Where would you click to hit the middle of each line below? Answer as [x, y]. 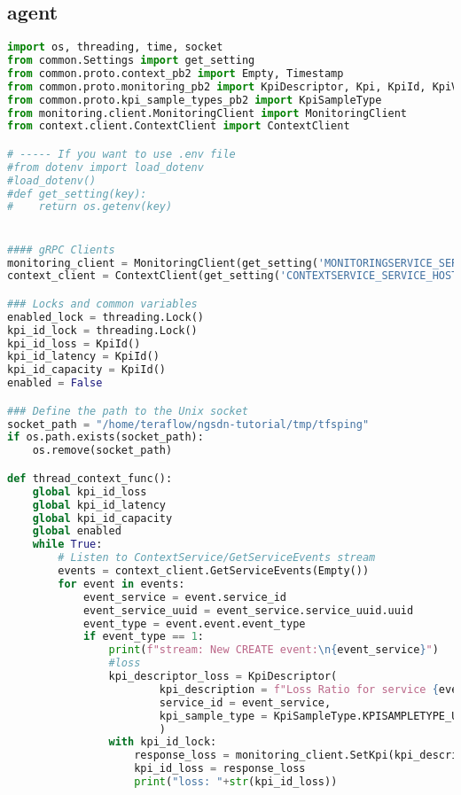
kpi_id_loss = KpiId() [74, 343]
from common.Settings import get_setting [131, 61]
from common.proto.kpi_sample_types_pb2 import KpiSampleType [195, 100]
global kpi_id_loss [90, 491]
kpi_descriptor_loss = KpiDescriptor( [223, 677]
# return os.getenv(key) [90, 207]
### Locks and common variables [102, 304]
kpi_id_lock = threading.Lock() [102, 330]
